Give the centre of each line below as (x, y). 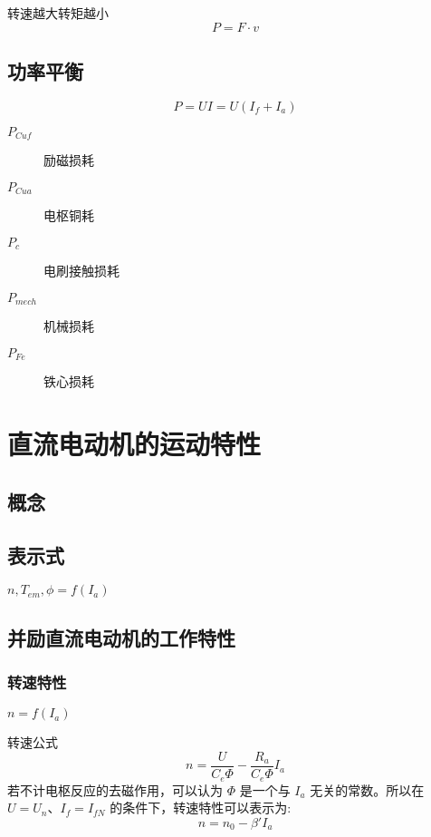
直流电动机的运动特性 (134, 444)
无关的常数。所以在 (367, 789)
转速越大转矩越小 (58, 13)
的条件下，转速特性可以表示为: (201, 808)
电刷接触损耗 (81, 271)
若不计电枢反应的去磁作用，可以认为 (115, 789)
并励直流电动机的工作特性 (121, 637)
